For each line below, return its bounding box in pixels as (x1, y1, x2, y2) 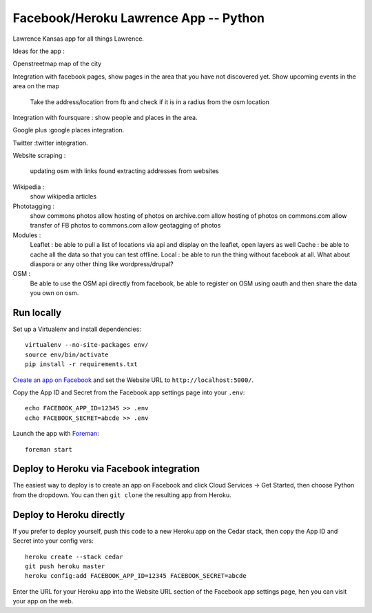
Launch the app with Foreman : (12, 430, 99, 438)
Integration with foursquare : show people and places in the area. (12, 113, 198, 121)
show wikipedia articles (30, 192, 96, 201)
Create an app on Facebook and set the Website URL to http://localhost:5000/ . (12, 376, 254, 384)
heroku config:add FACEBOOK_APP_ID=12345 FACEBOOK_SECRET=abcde (25, 572, 247, 580)
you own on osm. (30, 289, 79, 297)
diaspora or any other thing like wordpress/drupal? (30, 259, 174, 268)
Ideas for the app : (12, 47, 65, 55)
